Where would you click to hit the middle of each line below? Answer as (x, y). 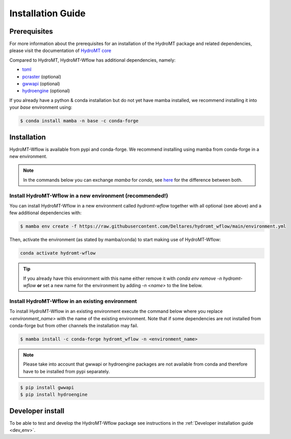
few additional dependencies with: (45, 213)
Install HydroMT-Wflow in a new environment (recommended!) (89, 195)
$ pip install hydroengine (54, 395)
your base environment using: (41, 108)
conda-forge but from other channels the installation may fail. (74, 326)
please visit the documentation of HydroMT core (60, 50)
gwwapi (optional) (41, 84)
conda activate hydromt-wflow (58, 253)
